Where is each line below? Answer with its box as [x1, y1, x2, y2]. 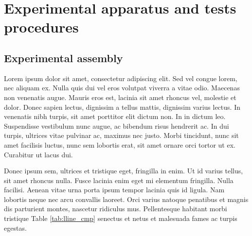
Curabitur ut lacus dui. [4, 149, 73, 159]
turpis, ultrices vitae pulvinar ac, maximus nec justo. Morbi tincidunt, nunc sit [4, 130, 239, 140]
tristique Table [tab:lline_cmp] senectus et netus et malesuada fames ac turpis [4, 213, 237, 223]
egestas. [4, 222, 27, 233]
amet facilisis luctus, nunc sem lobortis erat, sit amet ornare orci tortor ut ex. [4, 139, 235, 150]
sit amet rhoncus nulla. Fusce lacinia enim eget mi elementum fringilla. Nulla [4, 175, 234, 185]
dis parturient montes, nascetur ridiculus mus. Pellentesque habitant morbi [4, 203, 227, 214]
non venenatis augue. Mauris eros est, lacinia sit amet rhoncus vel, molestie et [4, 92, 236, 102]
